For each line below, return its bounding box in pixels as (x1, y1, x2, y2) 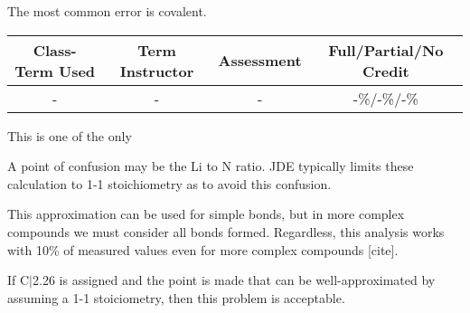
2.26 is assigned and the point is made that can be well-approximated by (33, 270, 436, 289)
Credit (362, 60, 409, 81)
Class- (33, 39, 77, 61)
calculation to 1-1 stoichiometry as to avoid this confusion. (7, 174, 332, 193)
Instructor (119, 60, 194, 81)
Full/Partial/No (328, 39, 444, 61)
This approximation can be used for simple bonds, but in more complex (7, 204, 405, 223)
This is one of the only (7, 126, 132, 145)
